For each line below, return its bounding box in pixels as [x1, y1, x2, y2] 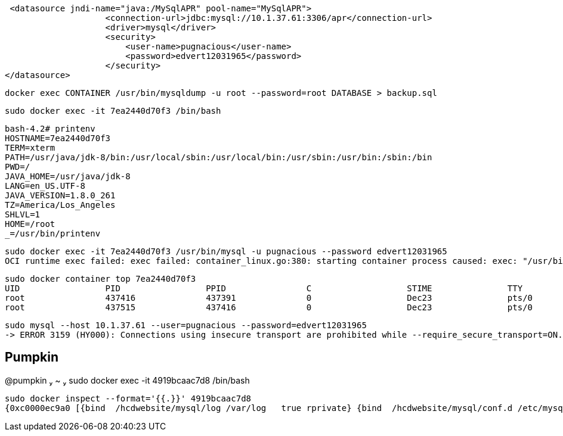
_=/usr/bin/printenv [5, 229, 101, 238]
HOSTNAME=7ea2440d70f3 [5, 133, 111, 143]
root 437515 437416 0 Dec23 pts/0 [5, 303, 533, 312]
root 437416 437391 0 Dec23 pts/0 [5, 293, 533, 303]
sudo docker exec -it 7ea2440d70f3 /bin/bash [5, 106, 221, 116]
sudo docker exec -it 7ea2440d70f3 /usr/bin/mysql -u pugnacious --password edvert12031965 [5, 247, 447, 256]
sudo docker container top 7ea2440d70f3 [5, 274, 196, 284]
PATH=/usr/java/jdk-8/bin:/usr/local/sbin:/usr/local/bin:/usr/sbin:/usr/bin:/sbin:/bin [5, 152, 432, 162]
